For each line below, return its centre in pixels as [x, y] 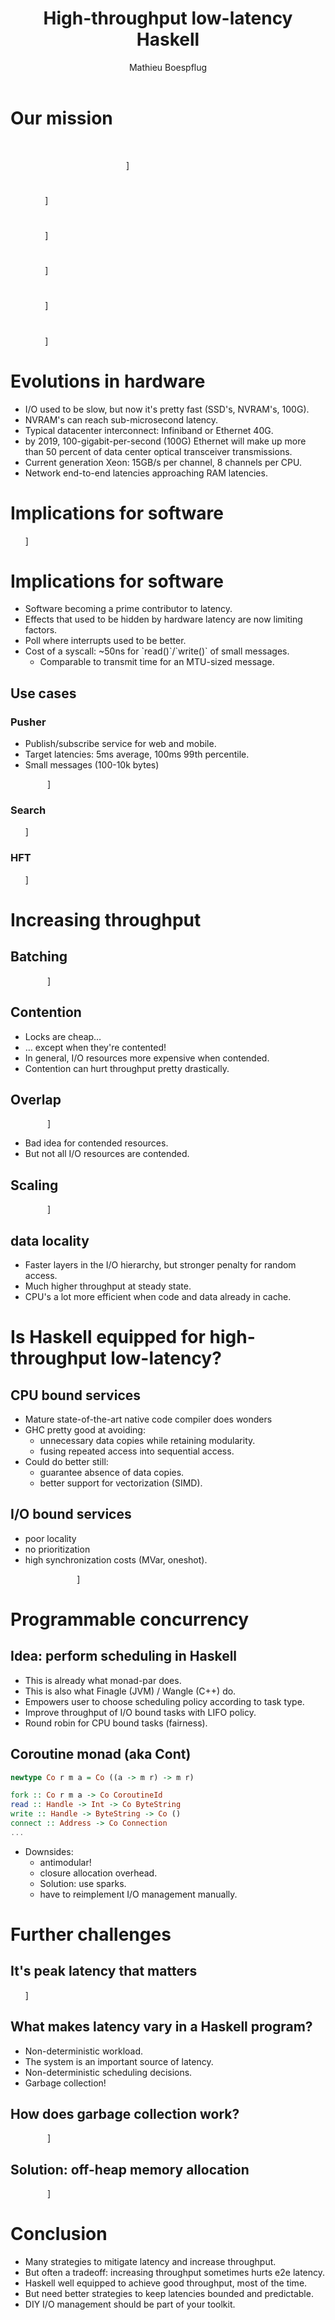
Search [28, 810]
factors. [41, 630]
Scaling [34, 1185]
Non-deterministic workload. [84, 2051]
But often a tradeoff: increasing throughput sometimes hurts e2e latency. [175, 2273]
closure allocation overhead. [98, 1873]
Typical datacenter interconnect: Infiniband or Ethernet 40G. [149, 430]
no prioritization [57, 1549]
